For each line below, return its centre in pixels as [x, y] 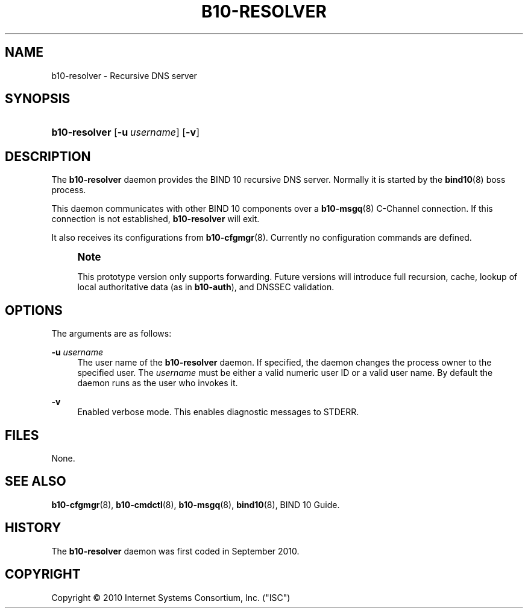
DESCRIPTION [48, 156]
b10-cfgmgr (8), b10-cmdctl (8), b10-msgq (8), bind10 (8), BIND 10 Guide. [196, 504]
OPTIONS [34, 310]
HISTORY [33, 528]
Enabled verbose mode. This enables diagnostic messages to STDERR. [218, 412]
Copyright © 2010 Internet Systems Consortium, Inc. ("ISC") [171, 597]
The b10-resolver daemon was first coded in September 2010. [175, 551]
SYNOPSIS [38, 99]
